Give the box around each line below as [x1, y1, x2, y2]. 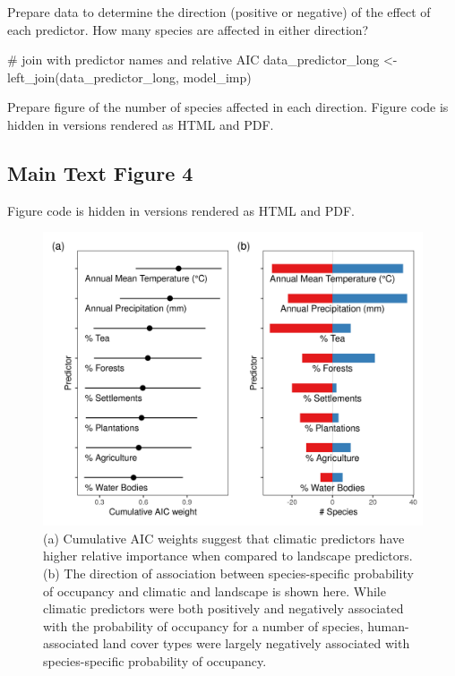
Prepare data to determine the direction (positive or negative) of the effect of [7, 3, 431, 21]
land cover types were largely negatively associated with [102, 634, 410, 653]
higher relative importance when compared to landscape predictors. [43, 546, 413, 565]
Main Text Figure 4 [7, 158, 193, 186]
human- [367, 616, 409, 635]
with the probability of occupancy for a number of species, [43, 616, 364, 635]
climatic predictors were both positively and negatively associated [43, 599, 404, 618]
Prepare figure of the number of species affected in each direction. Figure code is [7, 98, 449, 116]
